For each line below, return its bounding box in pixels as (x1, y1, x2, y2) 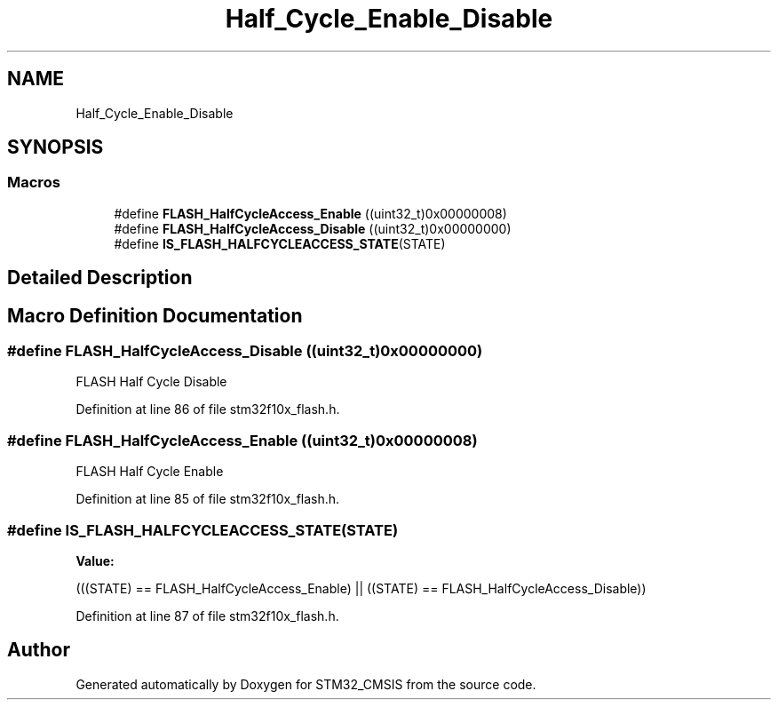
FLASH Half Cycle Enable (75, 464, 224, 480)
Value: (75, 552, 115, 568)
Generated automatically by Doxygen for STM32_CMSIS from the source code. (75, 676, 536, 692)
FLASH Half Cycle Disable (75, 374, 227, 390)
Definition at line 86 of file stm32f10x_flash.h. (75, 401, 340, 417)
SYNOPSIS (7, 136, 104, 159)
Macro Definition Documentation (7, 304, 303, 327)
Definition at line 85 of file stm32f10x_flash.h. (75, 491, 340, 507)
